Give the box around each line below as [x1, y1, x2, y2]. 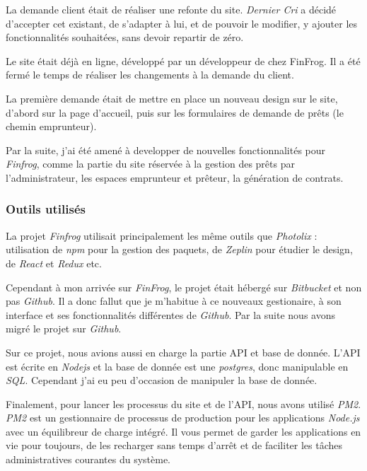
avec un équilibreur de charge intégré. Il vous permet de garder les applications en [6, 424, 361, 438]
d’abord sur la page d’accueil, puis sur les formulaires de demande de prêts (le [6, 105, 344, 120]
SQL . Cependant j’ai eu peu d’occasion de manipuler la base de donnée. [6, 373, 318, 388]
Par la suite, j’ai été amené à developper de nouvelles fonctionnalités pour [6, 142, 326, 157]
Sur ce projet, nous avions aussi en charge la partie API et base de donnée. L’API [6, 344, 361, 359]
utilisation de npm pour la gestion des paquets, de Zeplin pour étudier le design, [6, 242, 353, 257]
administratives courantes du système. [6, 452, 171, 467]
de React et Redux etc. [6, 255, 102, 270]
